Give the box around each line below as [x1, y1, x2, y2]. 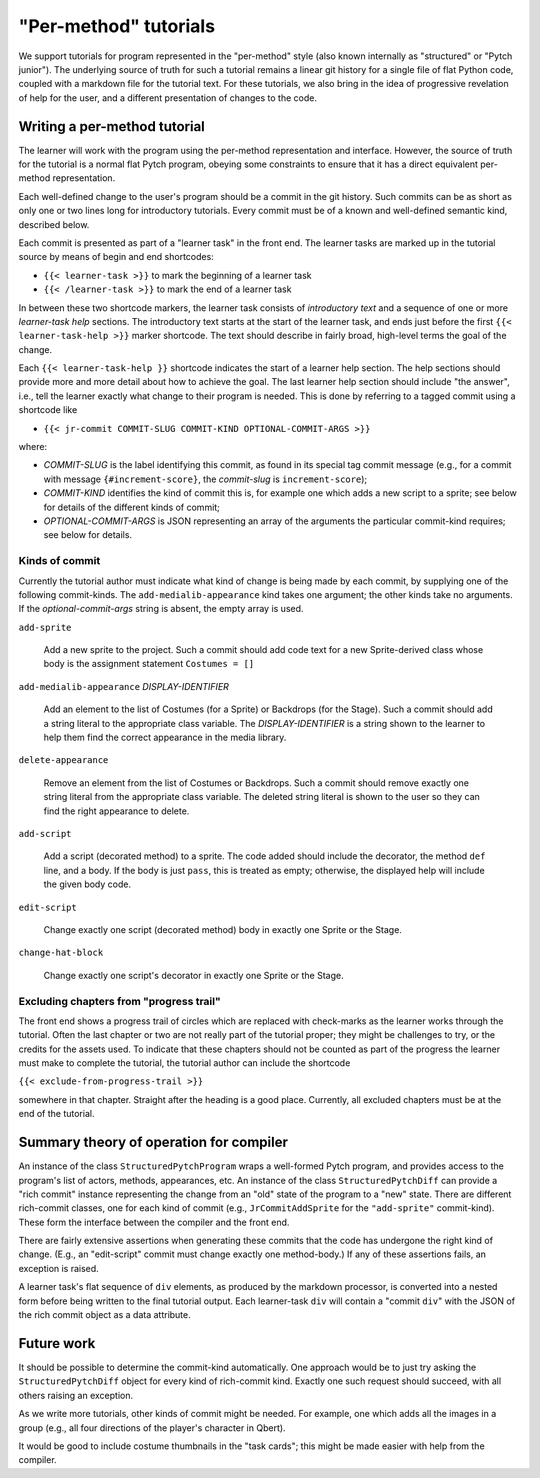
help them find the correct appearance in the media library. [43, 731, 287, 744]
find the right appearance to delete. [43, 805, 190, 817]
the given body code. [43, 878, 132, 890]
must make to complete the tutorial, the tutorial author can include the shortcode [18, 1057, 351, 1069]
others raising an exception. [18, 1389, 134, 1401]
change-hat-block [18, 947, 104, 959]
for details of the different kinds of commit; [43, 501, 220, 513]
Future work [18, 1335, 96, 1352]
